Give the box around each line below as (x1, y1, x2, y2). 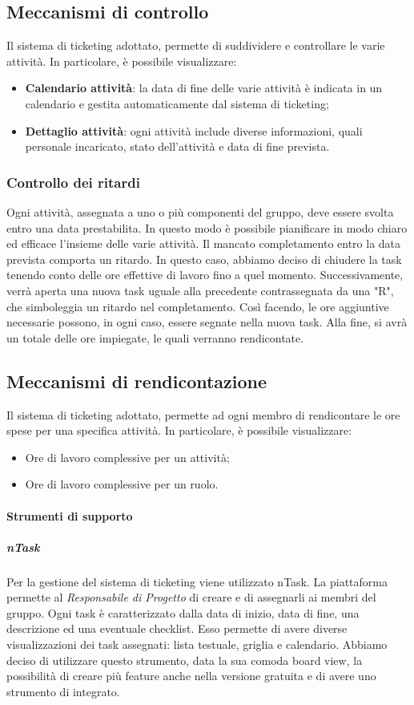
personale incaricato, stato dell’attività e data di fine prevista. (25, 138, 330, 155)
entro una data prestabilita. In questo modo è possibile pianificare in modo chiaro (6, 219, 408, 236)
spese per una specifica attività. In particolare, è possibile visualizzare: (6, 422, 352, 439)
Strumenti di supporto (6, 507, 133, 524)
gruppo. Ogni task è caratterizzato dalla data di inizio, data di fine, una (6, 604, 360, 621)
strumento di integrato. (6, 683, 120, 699)
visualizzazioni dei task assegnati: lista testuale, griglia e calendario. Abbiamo (6, 636, 388, 653)
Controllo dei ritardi (6, 172, 140, 192)
